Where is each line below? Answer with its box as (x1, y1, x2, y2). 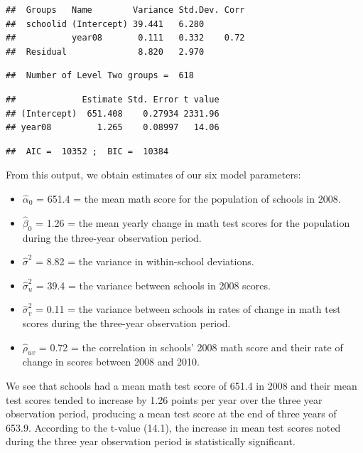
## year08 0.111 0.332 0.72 (6, 33, 245, 43)
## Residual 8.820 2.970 (6, 46, 205, 57)
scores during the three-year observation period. (22, 315, 231, 330)
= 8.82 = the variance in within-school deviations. (36, 254, 254, 269)
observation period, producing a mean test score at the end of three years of (6, 406, 337, 421)
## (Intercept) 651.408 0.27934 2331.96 (6, 108, 220, 119)
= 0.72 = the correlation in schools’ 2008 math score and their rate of (38, 339, 343, 354)
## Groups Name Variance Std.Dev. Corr (6, 5, 245, 15)
